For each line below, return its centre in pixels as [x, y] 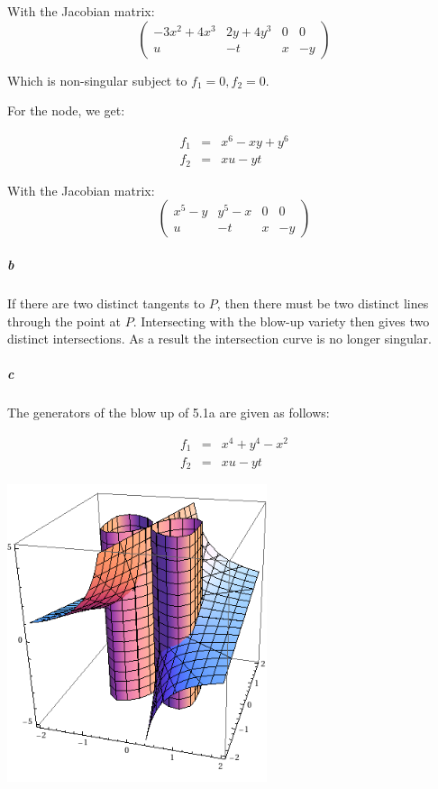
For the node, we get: [66, 110]
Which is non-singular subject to [97, 80]
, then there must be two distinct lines [323, 303]
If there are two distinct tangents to [106, 303]
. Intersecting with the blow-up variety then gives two [281, 321]
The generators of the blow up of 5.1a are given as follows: [169, 413]
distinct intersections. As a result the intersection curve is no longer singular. [220, 339]
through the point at [64, 321]
